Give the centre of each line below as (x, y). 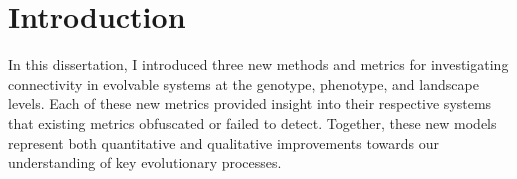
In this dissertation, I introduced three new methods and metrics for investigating (258, 64)
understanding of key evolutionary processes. (145, 162)
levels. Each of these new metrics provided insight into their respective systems (250, 103)
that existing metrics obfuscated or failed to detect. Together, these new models (252, 122)
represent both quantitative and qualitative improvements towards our (223, 142)
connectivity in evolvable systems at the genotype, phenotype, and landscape (243, 83)
